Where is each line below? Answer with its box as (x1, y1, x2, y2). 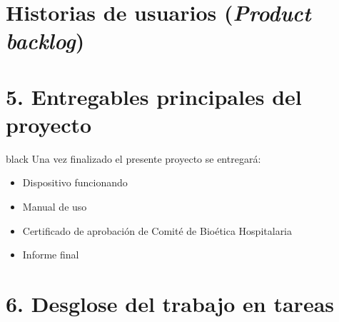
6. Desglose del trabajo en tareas (6, 289, 335, 318)
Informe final (22, 247, 79, 262)
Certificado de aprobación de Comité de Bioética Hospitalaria (22, 223, 293, 238)
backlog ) (6, 26, 85, 56)
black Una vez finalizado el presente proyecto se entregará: (6, 151, 261, 166)
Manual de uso (22, 199, 87, 214)
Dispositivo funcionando (22, 175, 128, 190)
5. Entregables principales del (6, 81, 302, 111)
